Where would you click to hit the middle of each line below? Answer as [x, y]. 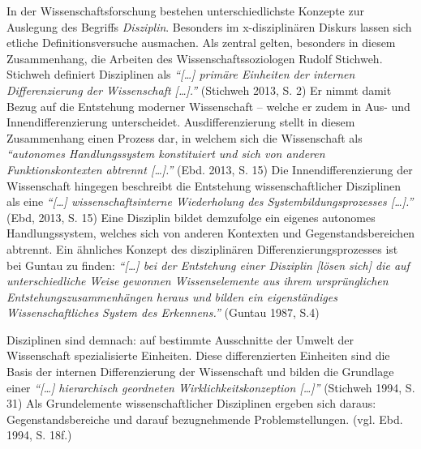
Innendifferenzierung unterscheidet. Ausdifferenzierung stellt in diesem [181, 122]
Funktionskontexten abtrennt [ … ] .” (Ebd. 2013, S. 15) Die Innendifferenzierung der [210, 169]
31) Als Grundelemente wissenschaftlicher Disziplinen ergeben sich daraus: [191, 403]
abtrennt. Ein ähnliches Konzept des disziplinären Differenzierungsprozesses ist [202, 248]
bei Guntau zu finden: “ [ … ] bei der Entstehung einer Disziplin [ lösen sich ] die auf [208, 265]
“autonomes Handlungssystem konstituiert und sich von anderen [166, 154]
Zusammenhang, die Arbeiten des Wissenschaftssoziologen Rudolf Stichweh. [195, 58]
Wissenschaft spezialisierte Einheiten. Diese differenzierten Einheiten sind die [198, 355]
